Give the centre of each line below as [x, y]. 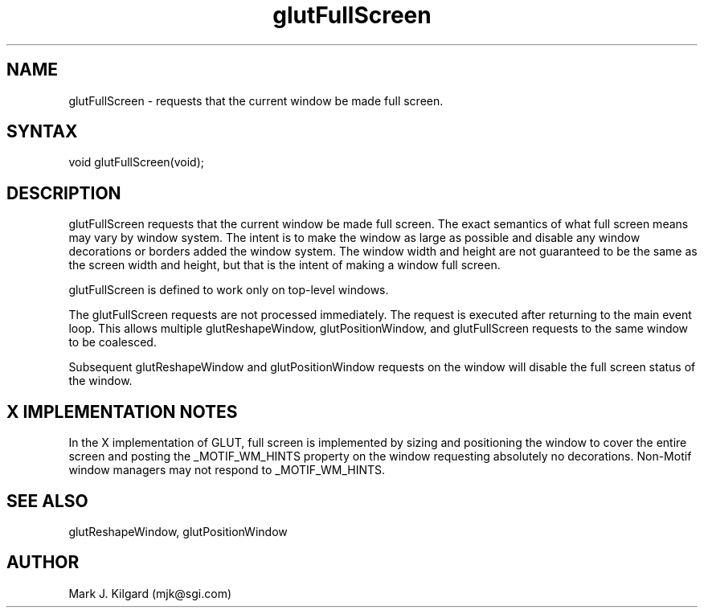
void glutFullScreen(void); [136, 162]
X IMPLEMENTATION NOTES [122, 411]
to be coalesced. [113, 342]
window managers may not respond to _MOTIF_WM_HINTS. [227, 470]
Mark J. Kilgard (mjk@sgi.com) [150, 593]
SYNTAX [42, 132]
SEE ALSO [47, 501]
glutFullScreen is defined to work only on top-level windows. [229, 290]
